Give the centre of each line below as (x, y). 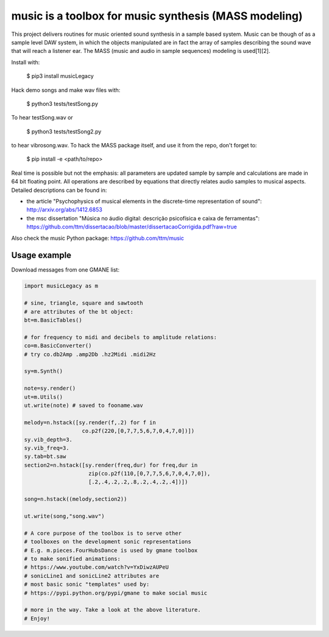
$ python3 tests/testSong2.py (64, 132)
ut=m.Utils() (44, 397)
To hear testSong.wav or (42, 118)
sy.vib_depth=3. (48, 439)
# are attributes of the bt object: (79, 311)
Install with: (26, 62)
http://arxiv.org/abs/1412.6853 (65, 209)
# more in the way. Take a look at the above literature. (112, 610)
